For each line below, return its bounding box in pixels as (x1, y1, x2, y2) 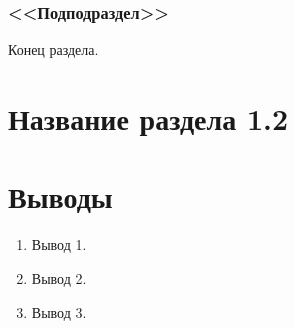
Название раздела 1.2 (8, 98, 289, 138)
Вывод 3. (31, 301, 87, 322)
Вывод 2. (31, 267, 87, 288)
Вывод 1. (31, 234, 87, 255)
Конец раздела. (8, 39, 99, 60)
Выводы (8, 176, 113, 217)
